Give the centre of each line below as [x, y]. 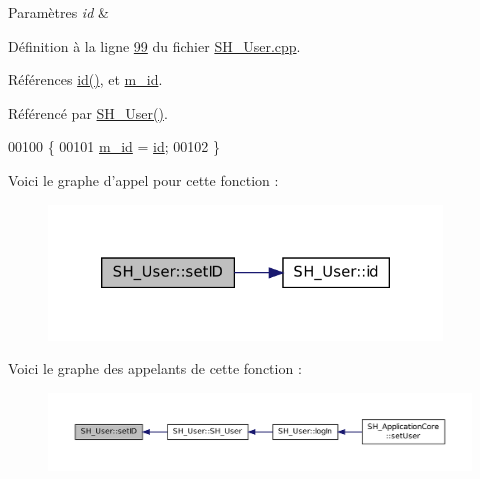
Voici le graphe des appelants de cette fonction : [155, 368]
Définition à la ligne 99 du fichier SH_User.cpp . [154, 45]
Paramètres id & [58, 12]
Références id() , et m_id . [85, 79]
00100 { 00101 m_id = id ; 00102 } [114, 146]
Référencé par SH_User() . [88, 112]
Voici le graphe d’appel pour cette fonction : [143, 179]
